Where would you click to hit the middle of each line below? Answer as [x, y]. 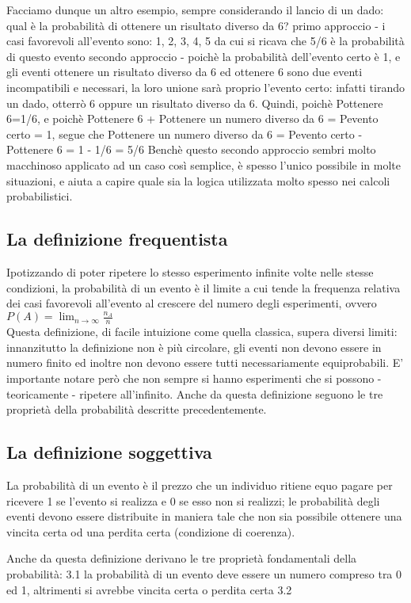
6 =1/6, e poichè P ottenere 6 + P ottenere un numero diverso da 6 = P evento [192, 118]
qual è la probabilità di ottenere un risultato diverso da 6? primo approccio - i [196, 25]
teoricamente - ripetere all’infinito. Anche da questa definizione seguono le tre [195, 393]
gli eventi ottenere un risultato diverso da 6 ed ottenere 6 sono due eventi [185, 72]
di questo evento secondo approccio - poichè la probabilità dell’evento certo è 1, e [204, 56]
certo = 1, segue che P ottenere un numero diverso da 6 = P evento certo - [185, 134]
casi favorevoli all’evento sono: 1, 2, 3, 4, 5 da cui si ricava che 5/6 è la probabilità [205, 41]
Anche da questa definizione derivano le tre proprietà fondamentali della [182, 558]
